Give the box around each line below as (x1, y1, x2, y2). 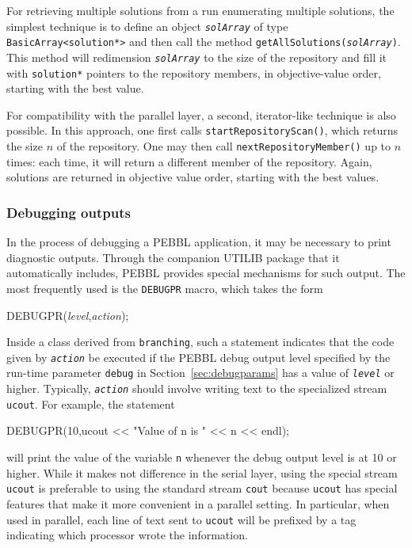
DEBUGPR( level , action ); (6, 306, 129, 323)
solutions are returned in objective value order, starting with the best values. (6, 169, 380, 185)
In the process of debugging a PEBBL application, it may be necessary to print (6, 234, 391, 250)
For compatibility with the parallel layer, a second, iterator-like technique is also (6, 106, 396, 123)
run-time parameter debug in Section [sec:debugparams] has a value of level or (6, 364, 395, 381)
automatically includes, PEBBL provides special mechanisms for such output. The (6, 264, 406, 281)
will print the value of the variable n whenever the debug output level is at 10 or (6, 449, 397, 466)
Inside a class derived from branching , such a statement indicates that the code (6, 333, 395, 350)
